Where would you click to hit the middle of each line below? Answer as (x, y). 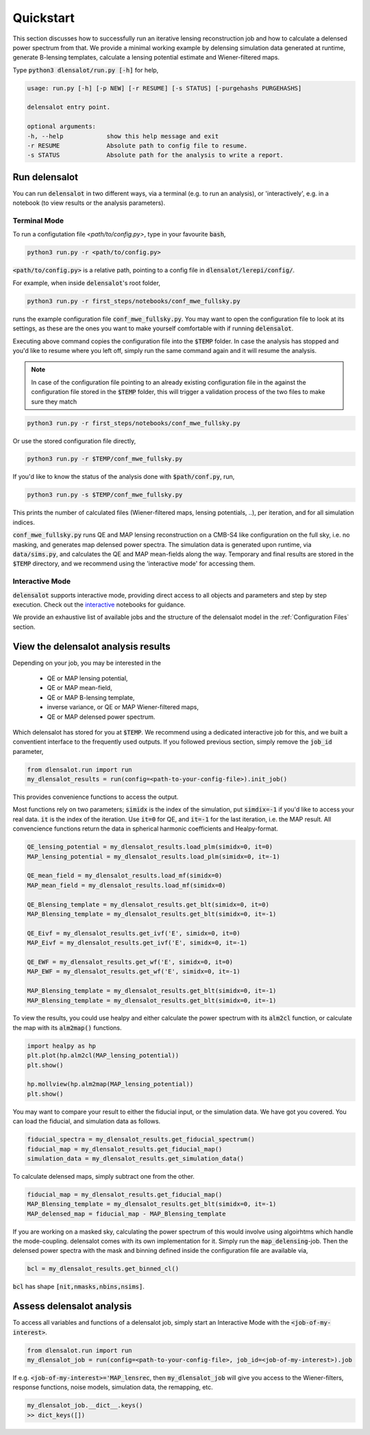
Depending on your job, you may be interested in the (87, 663)
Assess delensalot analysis (72, 1307)
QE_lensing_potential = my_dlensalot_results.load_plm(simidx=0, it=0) (150, 847)
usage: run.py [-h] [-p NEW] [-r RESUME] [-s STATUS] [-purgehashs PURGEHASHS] (164, 88)
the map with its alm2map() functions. (67, 1027)
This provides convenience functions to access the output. (96, 797)
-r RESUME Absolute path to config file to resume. (137, 146)
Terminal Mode (38, 221)
